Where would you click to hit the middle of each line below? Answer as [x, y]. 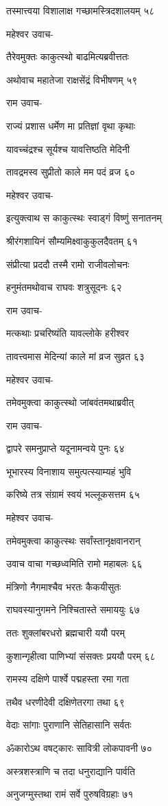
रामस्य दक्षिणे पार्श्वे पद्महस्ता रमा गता [68, 679]
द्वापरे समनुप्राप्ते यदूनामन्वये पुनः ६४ [65, 448]
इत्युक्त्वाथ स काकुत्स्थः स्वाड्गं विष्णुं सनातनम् [84, 218]
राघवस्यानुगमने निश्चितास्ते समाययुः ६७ [73, 609]
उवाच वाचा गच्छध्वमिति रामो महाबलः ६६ [74, 564]
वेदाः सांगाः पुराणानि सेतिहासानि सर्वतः [69, 725]
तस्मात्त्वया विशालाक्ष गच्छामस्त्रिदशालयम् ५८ [81, 10]
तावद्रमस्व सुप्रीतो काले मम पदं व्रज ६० [71, 172]
